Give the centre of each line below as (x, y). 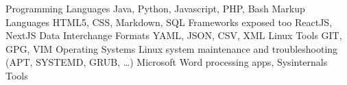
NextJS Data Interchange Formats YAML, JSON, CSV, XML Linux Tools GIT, (174, 35)
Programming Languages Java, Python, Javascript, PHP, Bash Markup (155, 8)
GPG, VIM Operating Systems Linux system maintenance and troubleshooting (172, 48)
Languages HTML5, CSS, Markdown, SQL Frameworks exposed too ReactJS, (169, 22)
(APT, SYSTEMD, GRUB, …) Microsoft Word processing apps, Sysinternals (167, 62)
